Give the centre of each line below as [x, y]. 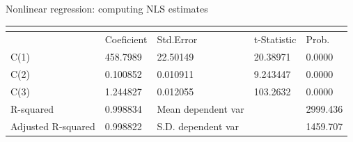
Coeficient [126, 39]
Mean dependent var [201, 108]
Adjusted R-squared [53, 126]
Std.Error [177, 39]
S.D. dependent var [198, 126]
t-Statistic [275, 39]
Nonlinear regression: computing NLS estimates [107, 8]
